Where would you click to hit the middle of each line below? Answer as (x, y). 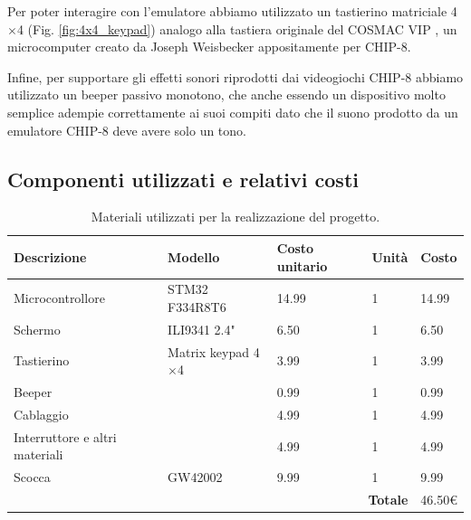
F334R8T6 (197, 306)
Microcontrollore (59, 298)
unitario (302, 265)
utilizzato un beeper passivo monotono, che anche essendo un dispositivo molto (226, 95)
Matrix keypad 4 (214, 351)
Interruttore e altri (65, 436)
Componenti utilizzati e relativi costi (183, 179)
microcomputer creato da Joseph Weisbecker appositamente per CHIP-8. (209, 47)
